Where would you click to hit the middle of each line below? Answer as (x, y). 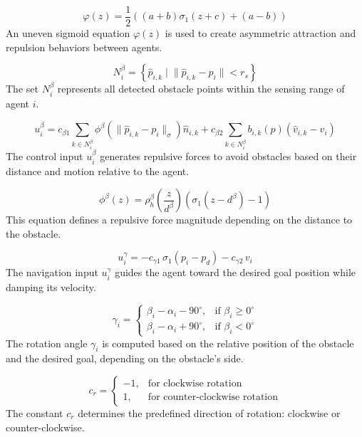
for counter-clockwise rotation (213, 397)
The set (22, 89)
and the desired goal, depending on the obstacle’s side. (125, 358)
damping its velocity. (51, 286)
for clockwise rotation (195, 384)
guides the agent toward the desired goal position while (235, 272)
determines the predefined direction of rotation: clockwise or (209, 412)
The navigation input (52, 272)
